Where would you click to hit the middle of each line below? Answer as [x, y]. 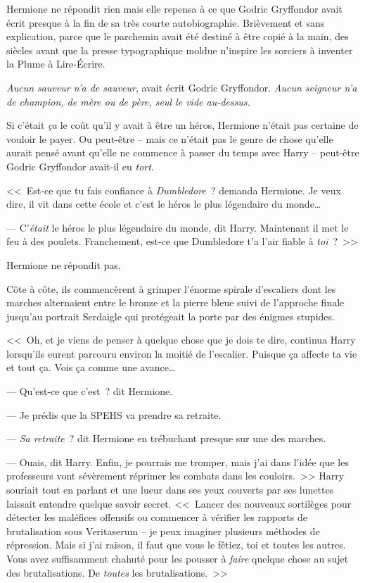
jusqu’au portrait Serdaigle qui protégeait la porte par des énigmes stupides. [171, 316]
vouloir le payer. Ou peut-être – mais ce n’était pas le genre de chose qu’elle [170, 138]
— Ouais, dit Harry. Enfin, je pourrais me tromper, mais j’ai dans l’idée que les [178, 462]
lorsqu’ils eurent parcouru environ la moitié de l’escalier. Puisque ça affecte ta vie [182, 353]
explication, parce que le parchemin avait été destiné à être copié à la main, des [178, 36]
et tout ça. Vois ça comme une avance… [91, 367]
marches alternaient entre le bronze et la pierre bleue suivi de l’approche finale [175, 302]
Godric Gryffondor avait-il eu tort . [80, 166]
